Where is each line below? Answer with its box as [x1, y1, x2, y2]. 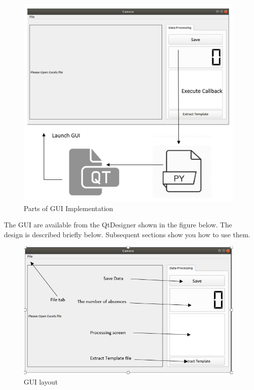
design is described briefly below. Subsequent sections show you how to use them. [4, 229, 251, 239]
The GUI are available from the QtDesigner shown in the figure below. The [4, 219, 232, 230]
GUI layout [24, 377, 58, 387]
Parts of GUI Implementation [24, 203, 113, 213]
